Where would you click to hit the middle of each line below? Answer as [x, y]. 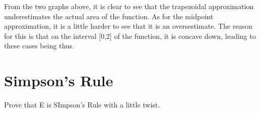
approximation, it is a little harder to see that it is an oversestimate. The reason [128, 26]
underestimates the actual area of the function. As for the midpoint [109, 16]
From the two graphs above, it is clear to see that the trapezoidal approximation [129, 6]
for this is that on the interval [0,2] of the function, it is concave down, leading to [130, 36]
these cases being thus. [39, 46]
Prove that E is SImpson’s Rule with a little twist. [82, 105]
